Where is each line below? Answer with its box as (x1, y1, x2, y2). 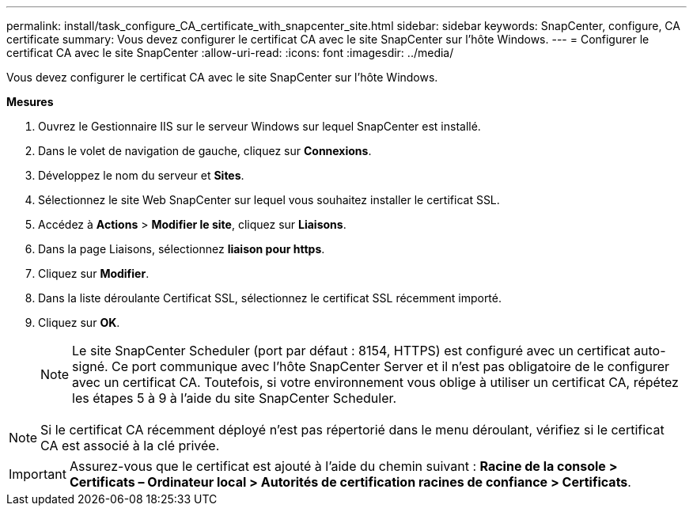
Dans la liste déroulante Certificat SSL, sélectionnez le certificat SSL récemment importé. (38, 291, 502, 305)
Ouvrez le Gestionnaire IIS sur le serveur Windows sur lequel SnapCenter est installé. (38, 119, 481, 133)
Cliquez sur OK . (38, 316, 120, 329)
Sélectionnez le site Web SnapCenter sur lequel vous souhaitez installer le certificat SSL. (38, 193, 500, 207)
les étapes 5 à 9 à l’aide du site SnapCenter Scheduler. (72, 390, 397, 406)
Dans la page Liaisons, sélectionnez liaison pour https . (38, 242, 325, 256)
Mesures (6, 95, 54, 108)
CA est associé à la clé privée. (40, 438, 220, 453)
